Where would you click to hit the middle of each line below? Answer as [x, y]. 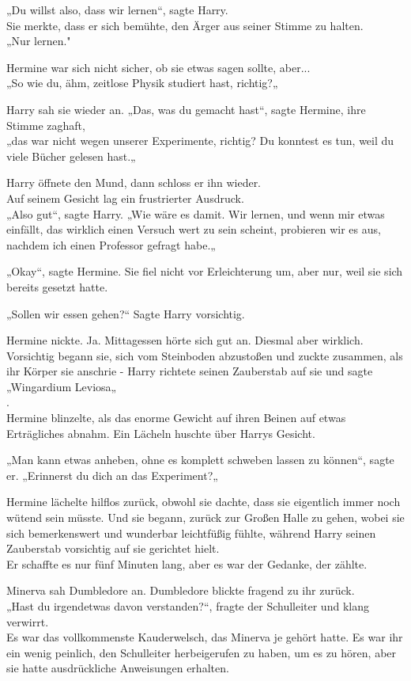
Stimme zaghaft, [46, 125]
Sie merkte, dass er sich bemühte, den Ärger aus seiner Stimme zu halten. [185, 25]
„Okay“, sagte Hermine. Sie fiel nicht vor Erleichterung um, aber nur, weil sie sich [205, 271]
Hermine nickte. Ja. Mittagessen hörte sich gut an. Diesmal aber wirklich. [185, 340]
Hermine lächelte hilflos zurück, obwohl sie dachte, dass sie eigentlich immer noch [204, 502]
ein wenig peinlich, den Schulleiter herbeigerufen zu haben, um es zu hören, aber [202, 652]
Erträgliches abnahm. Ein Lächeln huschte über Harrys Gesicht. [161, 433]
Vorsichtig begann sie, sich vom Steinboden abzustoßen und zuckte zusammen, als [205, 355]
